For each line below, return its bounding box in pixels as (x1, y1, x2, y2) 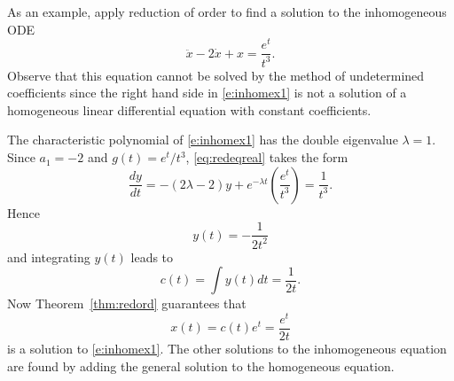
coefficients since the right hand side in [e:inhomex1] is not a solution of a (7, 83, 407, 102)
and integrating (7, 247, 90, 266)
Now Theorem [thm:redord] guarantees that (7, 294, 247, 313)
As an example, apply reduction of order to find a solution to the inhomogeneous (7, 3, 447, 20)
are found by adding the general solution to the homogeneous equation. (7, 356, 395, 375)
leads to (130, 247, 174, 266)
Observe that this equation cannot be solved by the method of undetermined (7, 66, 425, 84)
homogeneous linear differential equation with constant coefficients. (7, 100, 372, 119)
